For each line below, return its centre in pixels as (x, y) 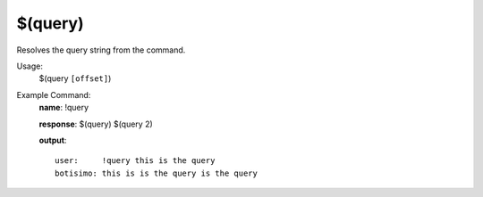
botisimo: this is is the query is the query (157, 173)
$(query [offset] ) (75, 78)
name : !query (64, 108)
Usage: (30, 66)
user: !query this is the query (135, 161)
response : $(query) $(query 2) (96, 124)
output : (53, 140)
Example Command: (54, 94)
